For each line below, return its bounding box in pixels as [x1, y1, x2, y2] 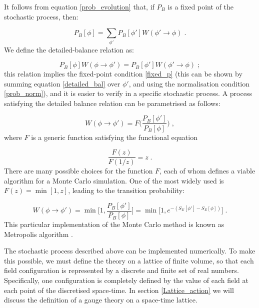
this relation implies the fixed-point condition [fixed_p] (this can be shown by [4, 68, 242, 79]
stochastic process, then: [4, 11, 78, 21]
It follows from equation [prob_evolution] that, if [4, 1, 154, 11]
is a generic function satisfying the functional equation [31, 131, 197, 142]
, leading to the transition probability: [68, 185, 184, 195]
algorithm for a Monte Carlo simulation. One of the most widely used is [4, 175, 224, 185]
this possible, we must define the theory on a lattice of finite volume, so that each [4, 255, 254, 265]
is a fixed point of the [167, 1, 233, 11]
